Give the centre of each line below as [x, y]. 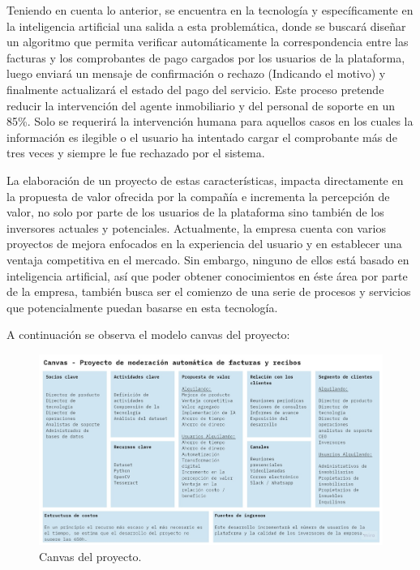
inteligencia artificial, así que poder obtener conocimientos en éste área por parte [207, 275]
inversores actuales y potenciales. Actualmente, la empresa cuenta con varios [196, 227]
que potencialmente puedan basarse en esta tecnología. [142, 307]
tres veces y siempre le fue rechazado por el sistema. [136, 153]
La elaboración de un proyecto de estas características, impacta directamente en [205, 180]
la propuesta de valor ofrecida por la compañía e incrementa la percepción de [198, 196]
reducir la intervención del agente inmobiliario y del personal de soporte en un [201, 105]
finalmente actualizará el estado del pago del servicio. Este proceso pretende [195, 89]
